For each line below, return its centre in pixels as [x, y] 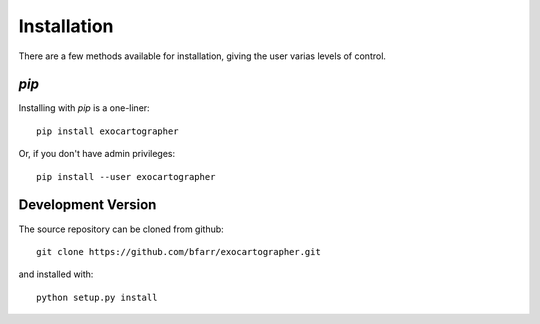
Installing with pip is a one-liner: [84, 108]
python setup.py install [97, 297]
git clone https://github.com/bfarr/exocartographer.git [179, 251]
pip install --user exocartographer [126, 176]
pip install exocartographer [107, 131]
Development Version [87, 205]
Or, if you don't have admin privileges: [97, 154]
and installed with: [56, 274]
